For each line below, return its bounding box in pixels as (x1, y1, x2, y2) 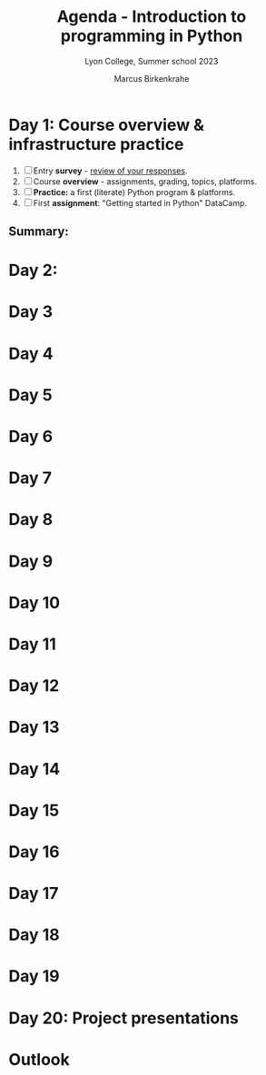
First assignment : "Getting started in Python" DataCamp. (33, 197, 247, 208)
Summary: (8, 224, 69, 240)
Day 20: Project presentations (8, 1008, 240, 1028)
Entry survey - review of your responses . (33, 165, 188, 176)
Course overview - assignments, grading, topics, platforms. (33, 175, 258, 187)
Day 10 (8, 592, 61, 613)
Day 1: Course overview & (8, 114, 205, 135)
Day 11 (8, 634, 56, 655)
